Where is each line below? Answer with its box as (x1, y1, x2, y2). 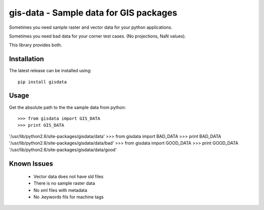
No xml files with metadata (33, 187, 88, 193)
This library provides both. (9, 42, 62, 48)
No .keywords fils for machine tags (33, 194, 104, 200)
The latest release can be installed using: (9, 68, 92, 74)
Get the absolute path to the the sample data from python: (9, 104, 126, 110)
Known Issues (9, 160, 53, 168)
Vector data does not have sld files (33, 173, 104, 179)
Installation (9, 55, 44, 63)
